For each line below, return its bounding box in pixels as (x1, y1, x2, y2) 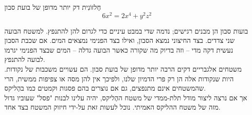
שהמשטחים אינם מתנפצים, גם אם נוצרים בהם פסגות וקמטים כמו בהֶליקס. (4, 83, 206, 93)
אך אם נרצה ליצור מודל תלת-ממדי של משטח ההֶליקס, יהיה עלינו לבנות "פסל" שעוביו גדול (4, 92, 247, 102)
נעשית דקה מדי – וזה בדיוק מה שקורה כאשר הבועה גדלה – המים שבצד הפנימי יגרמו (4, 44, 234, 55)
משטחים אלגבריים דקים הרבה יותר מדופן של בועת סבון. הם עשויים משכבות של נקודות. (4, 64, 242, 74)
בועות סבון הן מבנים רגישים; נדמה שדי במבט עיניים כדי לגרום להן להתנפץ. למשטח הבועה (4, 25, 248, 36)
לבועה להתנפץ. (4, 54, 45, 64)
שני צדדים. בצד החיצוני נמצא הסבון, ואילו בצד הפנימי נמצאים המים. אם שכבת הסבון (4, 35, 235, 45)
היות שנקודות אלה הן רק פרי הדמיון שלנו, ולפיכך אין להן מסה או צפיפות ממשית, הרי (4, 73, 234, 83)
